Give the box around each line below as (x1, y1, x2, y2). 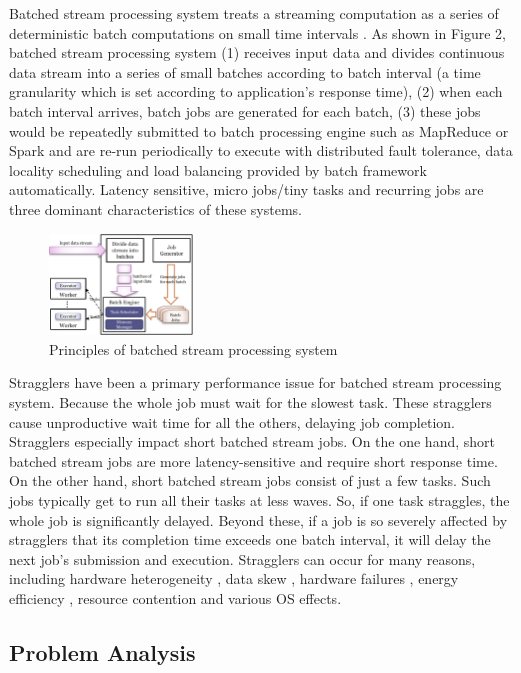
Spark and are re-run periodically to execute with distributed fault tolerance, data (9, 140, 513, 161)
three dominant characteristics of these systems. (9, 198, 302, 219)
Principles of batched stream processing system (49, 338, 338, 359)
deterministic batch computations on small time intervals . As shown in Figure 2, (9, 22, 506, 43)
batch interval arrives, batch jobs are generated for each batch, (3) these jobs (9, 100, 481, 121)
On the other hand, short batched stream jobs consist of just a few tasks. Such (9, 470, 491, 491)
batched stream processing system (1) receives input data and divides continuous (9, 42, 505, 63)
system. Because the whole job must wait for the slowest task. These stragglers (9, 391, 492, 412)
